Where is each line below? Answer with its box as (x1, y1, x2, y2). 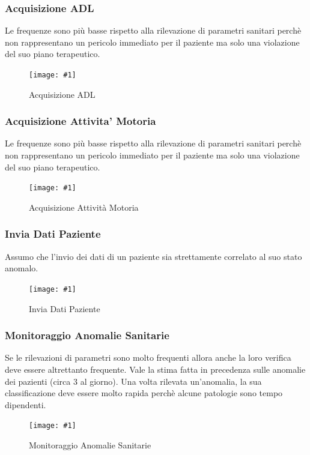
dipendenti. (5, 398, 46, 411)
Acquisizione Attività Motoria (29, 200, 139, 213)
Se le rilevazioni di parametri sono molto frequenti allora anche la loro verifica (5, 351, 291, 364)
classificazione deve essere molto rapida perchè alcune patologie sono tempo (5, 387, 283, 399)
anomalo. (5, 262, 38, 274)
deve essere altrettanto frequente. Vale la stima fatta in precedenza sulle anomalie (5, 363, 306, 375)
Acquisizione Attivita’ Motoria (5, 113, 156, 128)
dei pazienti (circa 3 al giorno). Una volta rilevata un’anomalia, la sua (5, 375, 262, 387)
